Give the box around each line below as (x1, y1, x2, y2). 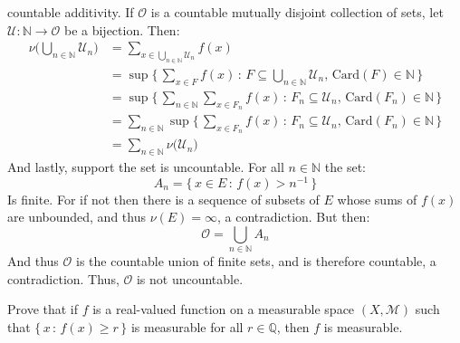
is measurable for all (130, 318, 244, 337)
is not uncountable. (136, 269, 244, 288)
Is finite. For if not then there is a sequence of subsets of (7, 189, 320, 208)
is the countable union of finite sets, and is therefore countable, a (75, 252, 436, 271)
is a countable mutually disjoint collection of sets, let (150, 3, 444, 21)
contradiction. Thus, (7, 269, 120, 288)
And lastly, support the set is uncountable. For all (7, 157, 284, 176)
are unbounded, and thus (7, 207, 146, 226)
